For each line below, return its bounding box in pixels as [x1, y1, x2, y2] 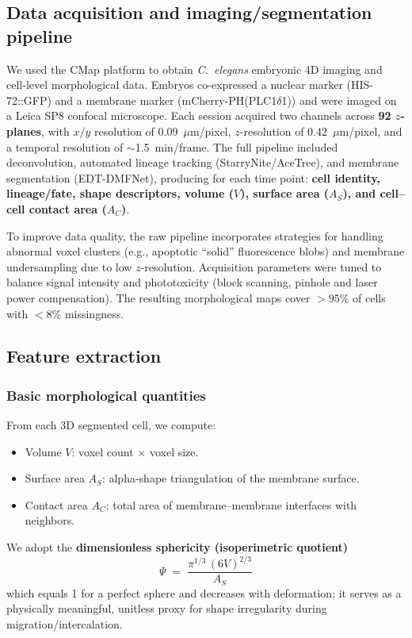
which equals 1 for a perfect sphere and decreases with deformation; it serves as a [6, 584, 402, 601]
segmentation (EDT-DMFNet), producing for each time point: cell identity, [6, 169, 380, 186]
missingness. [64, 305, 124, 321]
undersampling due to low [6, 258, 132, 275]
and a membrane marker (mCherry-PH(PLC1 [55, 91, 277, 108]
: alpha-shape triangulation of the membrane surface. [101, 470, 360, 486]
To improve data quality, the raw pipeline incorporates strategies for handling [6, 227, 383, 244]
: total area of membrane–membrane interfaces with [105, 496, 357, 513]
